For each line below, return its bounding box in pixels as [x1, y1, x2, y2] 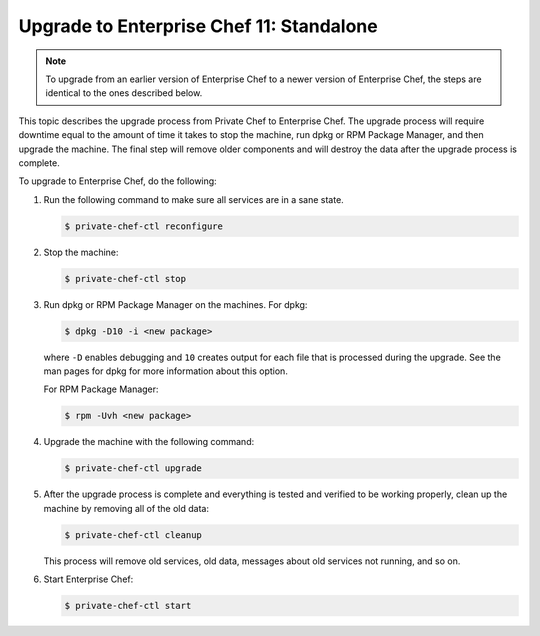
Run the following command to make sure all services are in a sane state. [43, 193, 344, 205]
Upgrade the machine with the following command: [43, 436, 255, 448]
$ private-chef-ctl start [64, 600, 192, 612]
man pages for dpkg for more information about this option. [43, 365, 289, 377]
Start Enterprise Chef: [43, 573, 134, 585]
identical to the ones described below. [45, 87, 203, 99]
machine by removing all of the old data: [43, 502, 210, 514]
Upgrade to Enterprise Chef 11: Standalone [18, 15, 379, 37]
